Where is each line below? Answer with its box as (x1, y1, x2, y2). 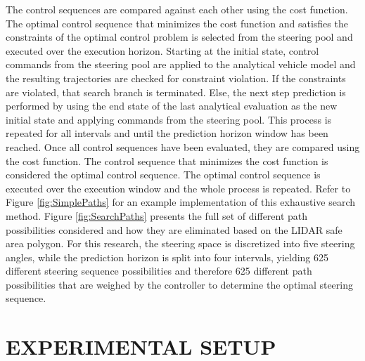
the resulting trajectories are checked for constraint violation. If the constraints (6, 70, 346, 85)
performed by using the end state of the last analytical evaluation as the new (6, 98, 338, 113)
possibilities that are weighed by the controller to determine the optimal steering (6, 277, 353, 291)
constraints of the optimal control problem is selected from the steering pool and (6, 29, 353, 44)
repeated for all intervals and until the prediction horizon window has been (6, 126, 328, 140)
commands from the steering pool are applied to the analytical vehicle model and (6, 57, 356, 72)
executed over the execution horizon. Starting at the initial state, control (6, 43, 319, 58)
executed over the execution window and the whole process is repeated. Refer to (6, 180, 351, 195)
